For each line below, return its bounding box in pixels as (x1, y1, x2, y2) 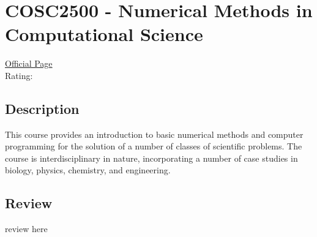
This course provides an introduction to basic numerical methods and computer (5, 127, 304, 140)
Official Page (5, 57, 53, 70)
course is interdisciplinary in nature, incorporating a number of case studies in (5, 151, 298, 164)
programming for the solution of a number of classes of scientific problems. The (5, 140, 302, 152)
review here (5, 222, 48, 235)
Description (5, 99, 80, 118)
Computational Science (5, 21, 203, 47)
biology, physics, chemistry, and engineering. (5, 164, 171, 176)
